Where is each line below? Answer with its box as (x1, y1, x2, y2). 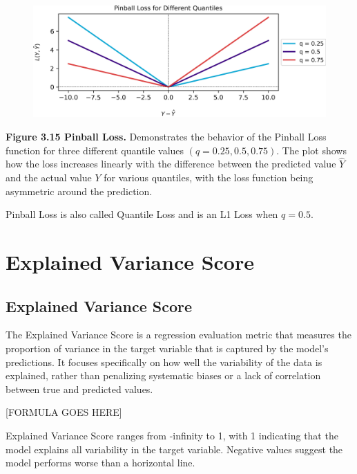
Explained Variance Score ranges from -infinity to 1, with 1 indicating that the (6, 428, 338, 442)
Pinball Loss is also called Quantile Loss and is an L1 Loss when (6, 207, 278, 221)
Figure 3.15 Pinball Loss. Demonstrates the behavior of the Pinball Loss (6, 129, 327, 144)
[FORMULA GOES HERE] (6, 405, 122, 419)
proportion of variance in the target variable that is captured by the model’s (6, 341, 329, 356)
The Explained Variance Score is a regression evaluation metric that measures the (6, 327, 351, 342)
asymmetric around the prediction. (6, 183, 153, 198)
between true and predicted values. (6, 381, 153, 396)
